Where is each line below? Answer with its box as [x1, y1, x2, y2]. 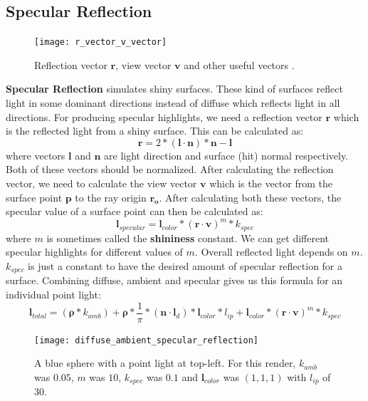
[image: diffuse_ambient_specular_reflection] [34, 335, 258, 345]
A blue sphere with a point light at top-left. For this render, [34, 355, 296, 370]
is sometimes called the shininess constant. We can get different [46, 230, 330, 245]
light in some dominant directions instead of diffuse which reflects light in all [6, 95, 340, 110]
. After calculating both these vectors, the [159, 189, 342, 204]
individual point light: [6, 286, 101, 301]
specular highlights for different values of [6, 244, 183, 259]
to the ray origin [75, 189, 147, 204]
